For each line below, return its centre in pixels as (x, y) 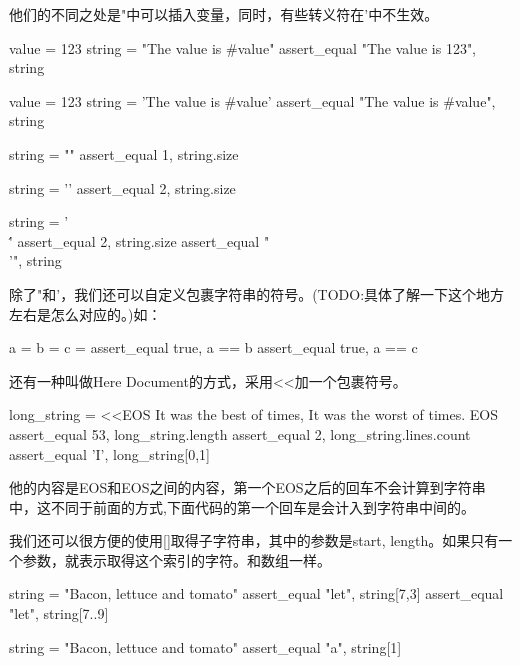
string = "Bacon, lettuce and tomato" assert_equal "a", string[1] (205, 646)
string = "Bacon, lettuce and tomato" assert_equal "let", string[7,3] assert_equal (256, 593)
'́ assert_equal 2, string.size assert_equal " (139, 240)
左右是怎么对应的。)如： (85, 313)
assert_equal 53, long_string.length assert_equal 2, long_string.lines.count (240, 433)
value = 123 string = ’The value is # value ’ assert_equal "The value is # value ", (252, 100)
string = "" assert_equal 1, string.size (124, 153)
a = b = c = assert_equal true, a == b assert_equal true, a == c (213, 347)
